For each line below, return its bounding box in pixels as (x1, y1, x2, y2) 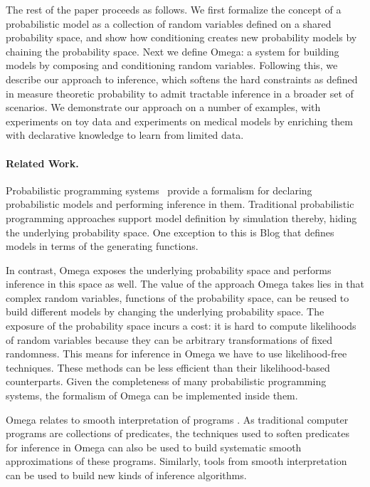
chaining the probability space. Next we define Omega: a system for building (6, 43, 339, 58)
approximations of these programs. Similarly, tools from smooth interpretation (6, 454, 347, 468)
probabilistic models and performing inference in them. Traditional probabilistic (6, 197, 354, 211)
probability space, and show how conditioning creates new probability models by (6, 30, 357, 45)
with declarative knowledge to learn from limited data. (6, 127, 244, 142)
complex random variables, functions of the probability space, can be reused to (6, 290, 349, 305)
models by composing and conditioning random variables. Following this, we (6, 58, 338, 73)
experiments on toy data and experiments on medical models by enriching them (6, 113, 353, 128)
